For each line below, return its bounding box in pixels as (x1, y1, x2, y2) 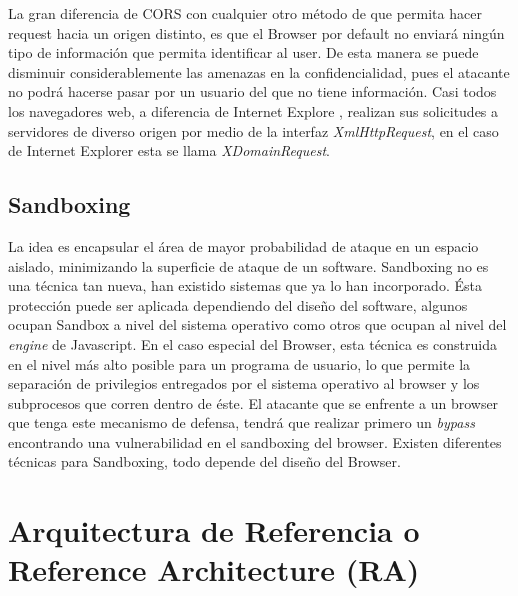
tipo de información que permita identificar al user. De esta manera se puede (8, 42, 479, 63)
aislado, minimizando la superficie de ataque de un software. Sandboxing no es (8, 255, 489, 276)
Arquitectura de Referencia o (8, 510, 420, 551)
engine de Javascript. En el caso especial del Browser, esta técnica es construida (8, 333, 497, 354)
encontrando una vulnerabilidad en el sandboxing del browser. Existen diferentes (8, 431, 502, 452)
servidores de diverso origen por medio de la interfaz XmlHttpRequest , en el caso (8, 120, 499, 141)
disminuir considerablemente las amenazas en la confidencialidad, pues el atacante (8, 61, 510, 82)
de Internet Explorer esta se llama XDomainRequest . (8, 140, 330, 161)
